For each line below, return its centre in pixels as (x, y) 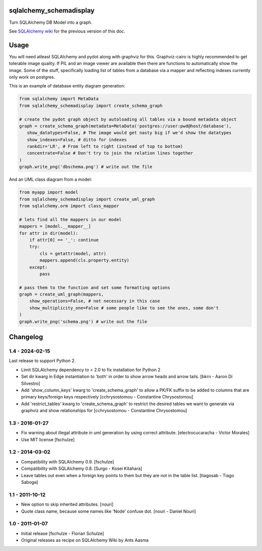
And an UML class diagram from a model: (50, 179)
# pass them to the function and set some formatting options (95, 287)
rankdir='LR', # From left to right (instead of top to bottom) (105, 146)
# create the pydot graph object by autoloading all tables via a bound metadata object (128, 119)
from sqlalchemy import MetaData (59, 99)
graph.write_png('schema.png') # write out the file (83, 321)
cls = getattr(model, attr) (73, 253)
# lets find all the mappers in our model (70, 219)
